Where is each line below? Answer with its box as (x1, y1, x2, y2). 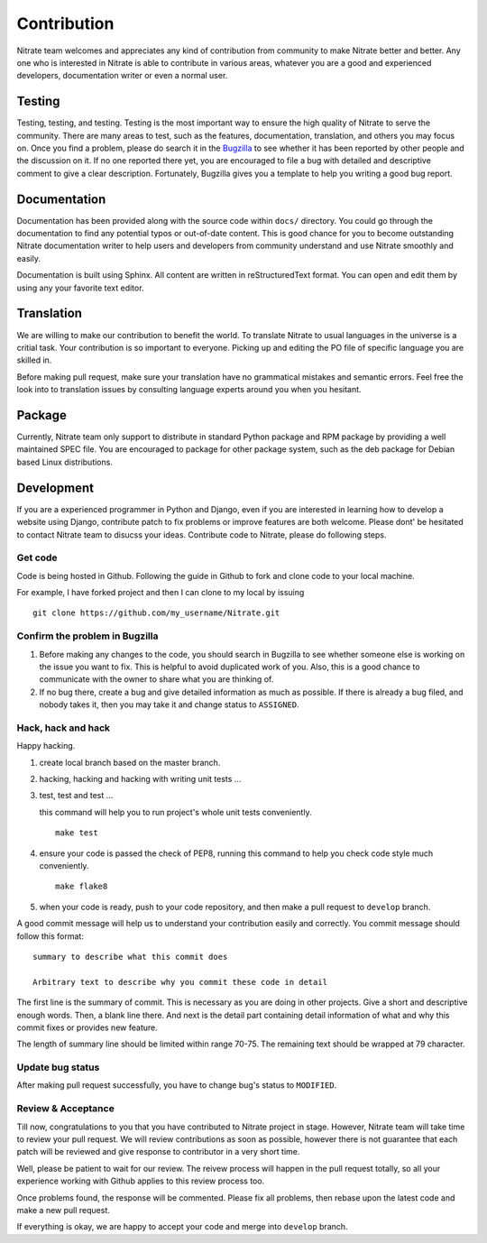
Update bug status (16, 1061, 100, 1073)
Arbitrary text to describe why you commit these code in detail (32, 977, 328, 987)
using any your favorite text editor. (16, 282, 144, 293)
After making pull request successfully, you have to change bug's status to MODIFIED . (16, 1080, 337, 1091)
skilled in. (16, 354, 52, 365)
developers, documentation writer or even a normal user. (16, 70, 228, 81)
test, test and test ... (39, 790, 114, 801)
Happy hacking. (16, 741, 76, 751)
